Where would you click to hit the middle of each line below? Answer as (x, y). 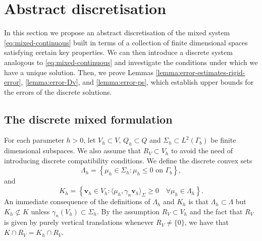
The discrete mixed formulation (88, 119)
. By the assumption (128, 211)
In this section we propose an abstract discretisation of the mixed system (117, 33)
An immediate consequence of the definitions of (77, 201)
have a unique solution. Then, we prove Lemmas (79, 72)
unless (40, 211)
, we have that (206, 222)
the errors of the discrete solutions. (58, 92)
